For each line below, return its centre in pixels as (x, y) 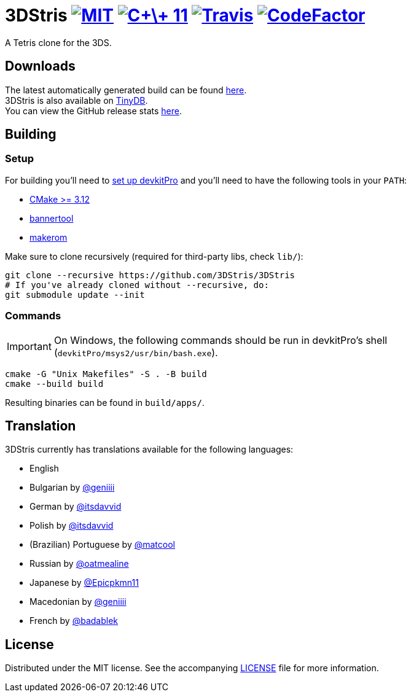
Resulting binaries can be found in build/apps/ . (105, 402)
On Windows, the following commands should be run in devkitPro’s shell (221, 340)
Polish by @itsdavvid (72, 526)
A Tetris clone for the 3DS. (58, 42)
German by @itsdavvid (76, 507)
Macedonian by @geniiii (78, 602)
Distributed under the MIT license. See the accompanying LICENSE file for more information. (192, 668)
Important (29, 346)
